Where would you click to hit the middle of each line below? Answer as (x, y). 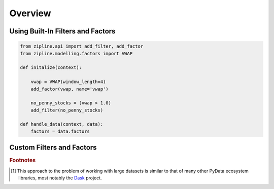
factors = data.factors (60, 131)
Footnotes (23, 161)
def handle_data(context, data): (62, 124)
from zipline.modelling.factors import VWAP (76, 53)
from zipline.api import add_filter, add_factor (82, 46)
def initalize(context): (51, 68)
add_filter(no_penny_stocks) (67, 110)
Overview (30, 13)
